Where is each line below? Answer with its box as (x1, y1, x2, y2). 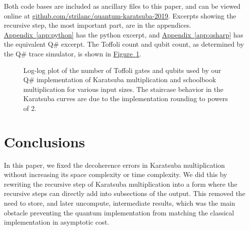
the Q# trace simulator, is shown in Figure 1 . (4, 48, 142, 58)
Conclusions (4, 131, 85, 151)
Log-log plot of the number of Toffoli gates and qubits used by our (23, 65, 221, 75)
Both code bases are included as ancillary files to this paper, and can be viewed (4, 1, 241, 11)
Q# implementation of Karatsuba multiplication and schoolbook (23, 74, 216, 85)
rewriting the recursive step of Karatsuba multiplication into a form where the (4, 178, 237, 189)
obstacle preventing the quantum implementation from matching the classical (4, 207, 234, 217)
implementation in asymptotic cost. (4, 217, 109, 227)
